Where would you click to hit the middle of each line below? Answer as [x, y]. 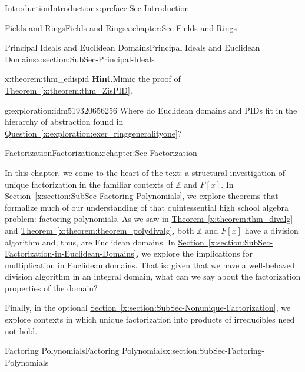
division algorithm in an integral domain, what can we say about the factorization [153, 276]
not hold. [21, 331]
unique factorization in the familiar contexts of [89, 184]
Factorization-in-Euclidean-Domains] [71, 253]
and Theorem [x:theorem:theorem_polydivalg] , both [100, 230]
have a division [271, 230]
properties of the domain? [51, 288]
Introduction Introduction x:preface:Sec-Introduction [97, 8]
